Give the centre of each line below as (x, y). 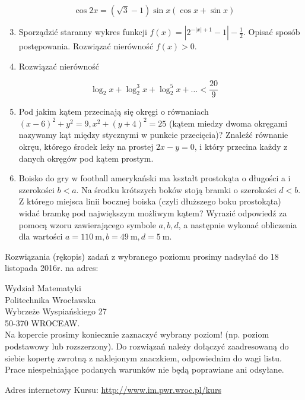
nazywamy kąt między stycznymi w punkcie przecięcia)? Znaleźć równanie (153, 135)
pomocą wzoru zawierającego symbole (87, 224)
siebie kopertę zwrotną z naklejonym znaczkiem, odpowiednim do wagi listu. (143, 358)
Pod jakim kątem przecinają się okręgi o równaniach (114, 111)
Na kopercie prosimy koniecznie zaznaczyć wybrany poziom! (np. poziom (137, 334)
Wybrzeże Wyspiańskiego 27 (56, 311)
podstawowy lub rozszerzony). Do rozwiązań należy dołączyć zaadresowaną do (147, 346)
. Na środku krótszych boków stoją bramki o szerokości (176, 189)
